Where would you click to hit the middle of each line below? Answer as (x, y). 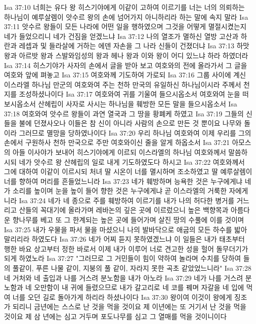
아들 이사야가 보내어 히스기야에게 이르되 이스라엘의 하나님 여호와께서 (119, 152)
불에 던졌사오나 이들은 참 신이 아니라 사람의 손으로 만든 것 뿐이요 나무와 (130, 123)
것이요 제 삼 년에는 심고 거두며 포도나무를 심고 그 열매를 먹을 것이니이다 (115, 316)
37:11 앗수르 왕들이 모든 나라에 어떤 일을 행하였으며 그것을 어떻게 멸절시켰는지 (125, 26)
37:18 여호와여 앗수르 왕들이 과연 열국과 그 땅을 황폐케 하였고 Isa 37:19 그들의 (124, 113)
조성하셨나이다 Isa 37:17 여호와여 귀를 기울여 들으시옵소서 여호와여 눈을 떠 (134, 94)
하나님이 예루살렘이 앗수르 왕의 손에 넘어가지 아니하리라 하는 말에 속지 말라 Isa (126, 17)
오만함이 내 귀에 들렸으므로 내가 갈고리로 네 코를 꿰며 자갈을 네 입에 (139, 287)
